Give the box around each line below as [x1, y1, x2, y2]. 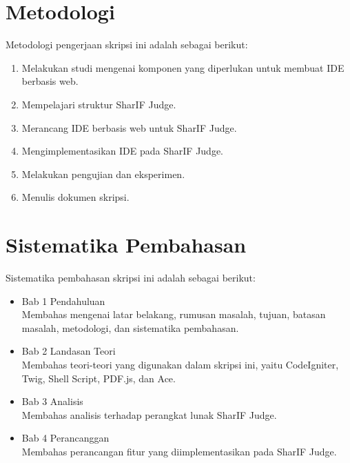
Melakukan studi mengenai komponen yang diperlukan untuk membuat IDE [21, 60, 344, 75]
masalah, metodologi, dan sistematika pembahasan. [21, 320, 239, 335]
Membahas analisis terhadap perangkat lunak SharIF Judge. [21, 407, 277, 422]
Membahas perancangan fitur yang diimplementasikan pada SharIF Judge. [21, 444, 337, 458]
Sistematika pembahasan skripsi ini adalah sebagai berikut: [6, 270, 256, 284]
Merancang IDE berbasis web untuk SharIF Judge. [21, 120, 237, 135]
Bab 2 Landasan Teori [21, 344, 116, 358]
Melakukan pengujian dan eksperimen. [21, 166, 185, 181]
